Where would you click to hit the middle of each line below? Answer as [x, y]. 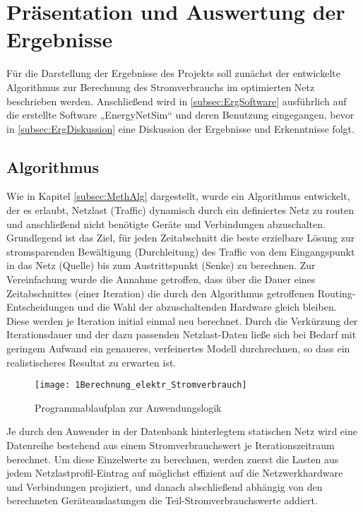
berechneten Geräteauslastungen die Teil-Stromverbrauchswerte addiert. [162, 500]
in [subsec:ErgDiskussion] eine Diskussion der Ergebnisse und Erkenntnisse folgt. [180, 128]
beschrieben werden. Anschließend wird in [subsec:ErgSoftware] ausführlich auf [177, 101]
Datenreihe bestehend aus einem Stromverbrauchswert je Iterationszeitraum [171, 445]
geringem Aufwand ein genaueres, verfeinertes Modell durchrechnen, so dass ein [178, 349]
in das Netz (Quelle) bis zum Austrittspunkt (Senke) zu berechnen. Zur [161, 265]
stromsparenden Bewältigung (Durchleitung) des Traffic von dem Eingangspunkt [181, 251]
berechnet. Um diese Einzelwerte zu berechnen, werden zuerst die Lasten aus [173, 459]
